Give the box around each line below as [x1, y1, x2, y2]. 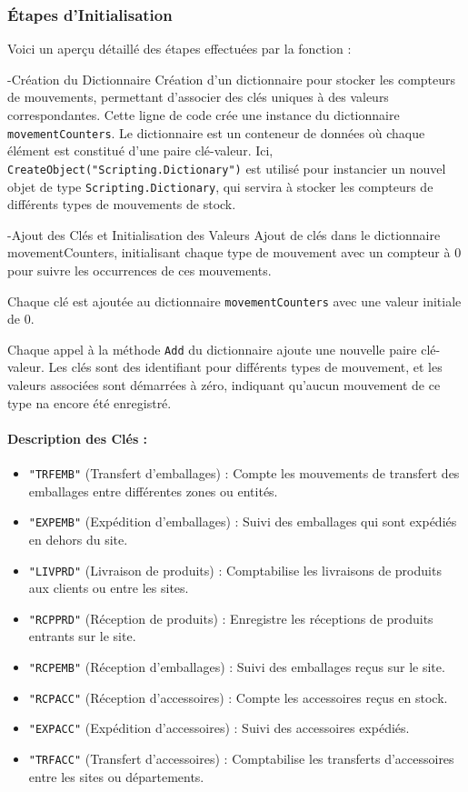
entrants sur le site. [28, 627, 136, 646]
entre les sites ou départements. [28, 767, 204, 786]
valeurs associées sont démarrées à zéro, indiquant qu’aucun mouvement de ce [7, 376, 441, 395]
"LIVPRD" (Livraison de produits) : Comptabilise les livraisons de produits [28, 560, 442, 579]
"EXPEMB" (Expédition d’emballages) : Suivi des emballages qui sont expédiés [28, 512, 457, 531]
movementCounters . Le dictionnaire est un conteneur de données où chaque [7, 123, 425, 142]
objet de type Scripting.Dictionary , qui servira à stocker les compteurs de [7, 176, 433, 195]
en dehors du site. [28, 529, 128, 548]
